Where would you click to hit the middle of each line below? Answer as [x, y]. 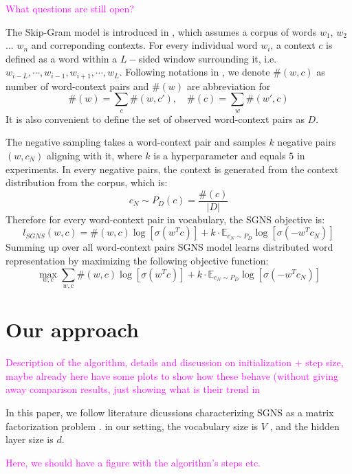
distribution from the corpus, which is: [87, 182]
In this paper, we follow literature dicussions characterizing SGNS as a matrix [170, 412]
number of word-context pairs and [77, 86]
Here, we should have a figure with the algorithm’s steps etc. [133, 462]
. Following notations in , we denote [195, 72]
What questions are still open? [70, 8]
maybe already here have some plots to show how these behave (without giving [172, 375]
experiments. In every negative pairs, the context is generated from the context [172, 169]
